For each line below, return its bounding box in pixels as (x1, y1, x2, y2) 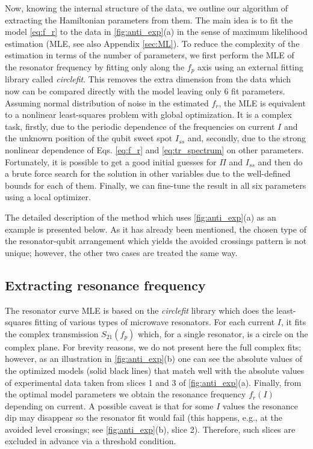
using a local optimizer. (5, 191, 91, 203)
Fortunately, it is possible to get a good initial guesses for (5, 155, 217, 168)
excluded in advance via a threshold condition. (5, 435, 176, 447)
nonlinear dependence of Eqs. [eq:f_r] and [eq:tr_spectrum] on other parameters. (5, 143, 304, 156)
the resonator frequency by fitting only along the (5, 60, 185, 73)
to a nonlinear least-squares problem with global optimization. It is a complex (5, 108, 292, 121)
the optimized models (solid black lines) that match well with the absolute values (5, 364, 305, 376)
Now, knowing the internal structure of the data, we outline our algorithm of (5, 2, 288, 14)
